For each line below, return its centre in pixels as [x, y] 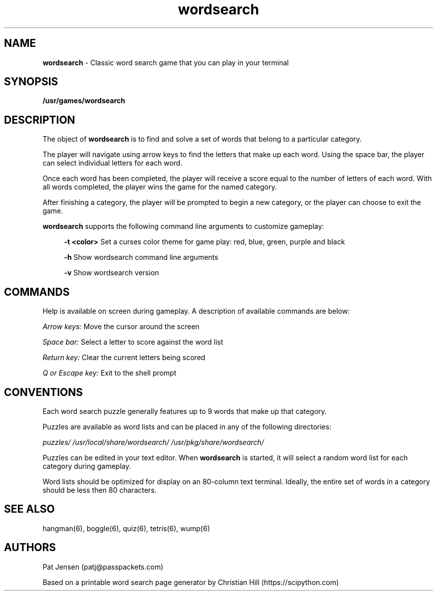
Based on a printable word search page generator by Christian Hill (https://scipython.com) [191, 582]
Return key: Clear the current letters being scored [124, 358]
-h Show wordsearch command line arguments [141, 257]
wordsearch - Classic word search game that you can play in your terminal [166, 62]
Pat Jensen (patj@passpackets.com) [103, 567]
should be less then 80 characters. [100, 490]
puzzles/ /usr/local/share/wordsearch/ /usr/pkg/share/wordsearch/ [153, 442]
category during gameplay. [87, 466]
